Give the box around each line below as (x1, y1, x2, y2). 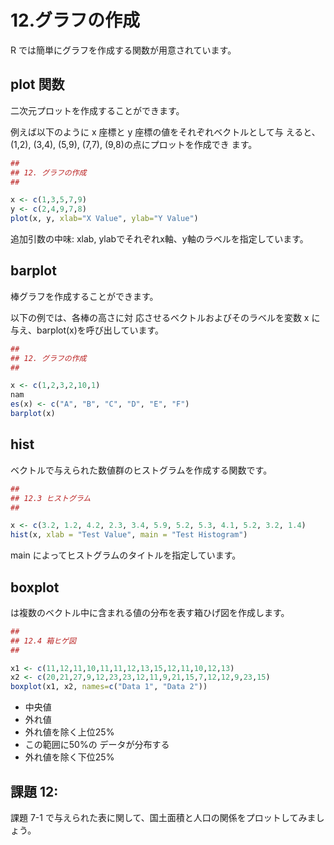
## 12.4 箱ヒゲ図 (10, 636, 77, 646)
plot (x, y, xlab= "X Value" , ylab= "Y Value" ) (10, 214, 199, 224)
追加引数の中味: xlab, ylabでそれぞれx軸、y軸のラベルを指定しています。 (10, 233, 309, 245)
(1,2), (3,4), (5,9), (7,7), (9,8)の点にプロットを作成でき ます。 (10, 138, 258, 150)
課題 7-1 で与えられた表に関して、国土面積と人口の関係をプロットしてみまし (10, 812, 325, 823)
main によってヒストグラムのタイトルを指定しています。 (10, 549, 242, 561)
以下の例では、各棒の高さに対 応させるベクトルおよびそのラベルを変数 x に (10, 311, 321, 323)
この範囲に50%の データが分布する (24, 739, 170, 751)
